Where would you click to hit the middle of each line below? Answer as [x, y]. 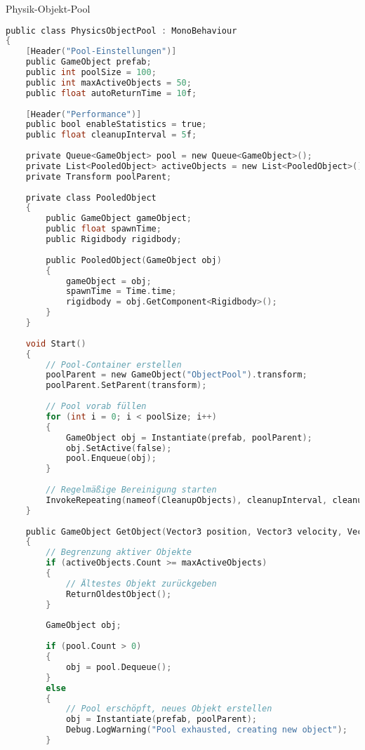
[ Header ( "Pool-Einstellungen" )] [101, 52]
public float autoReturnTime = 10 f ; [111, 93]
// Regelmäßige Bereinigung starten [131, 490]
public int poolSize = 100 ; [91, 73]
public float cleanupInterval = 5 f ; [111, 135]
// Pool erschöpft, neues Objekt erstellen [169, 709]
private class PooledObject [91, 197]
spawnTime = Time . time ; [121, 292]
